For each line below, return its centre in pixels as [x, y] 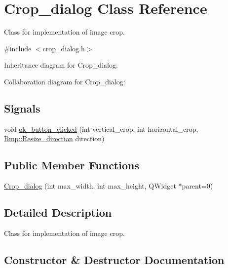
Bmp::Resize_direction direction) [54, 138]
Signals [22, 108]
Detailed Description [58, 212]
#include [18, 48]
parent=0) [197, 186]
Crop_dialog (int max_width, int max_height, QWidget [90, 186]
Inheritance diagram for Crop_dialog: [61, 65]
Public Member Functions [72, 165]
